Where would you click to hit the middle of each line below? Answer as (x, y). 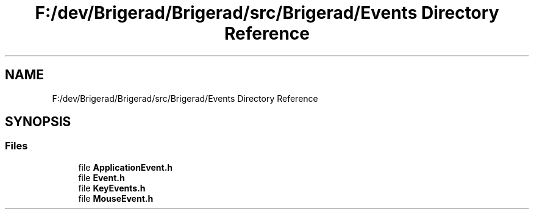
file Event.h (101, 177)
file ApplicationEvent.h (126, 167)
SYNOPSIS (38, 122)
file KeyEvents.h (112, 188)
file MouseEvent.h (116, 198)
